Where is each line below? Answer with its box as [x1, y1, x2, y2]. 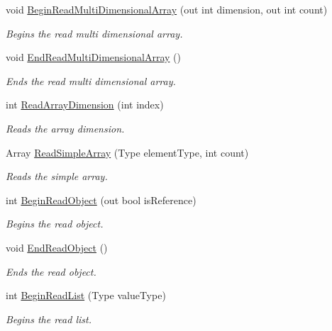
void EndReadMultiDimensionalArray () [6, 50, 181, 64]
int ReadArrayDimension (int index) [6, 97, 164, 112]
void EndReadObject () [6, 240, 108, 254]
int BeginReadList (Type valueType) [6, 288, 166, 303]
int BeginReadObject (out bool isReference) [6, 192, 197, 207]
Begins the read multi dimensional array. [6, 26, 183, 40]
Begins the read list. [6, 311, 92, 326]
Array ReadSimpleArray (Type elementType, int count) [6, 145, 249, 159]
